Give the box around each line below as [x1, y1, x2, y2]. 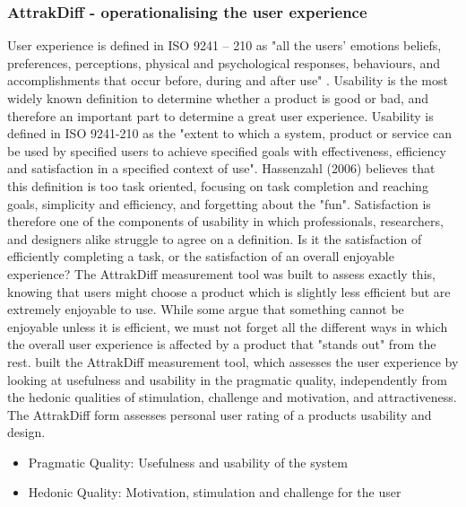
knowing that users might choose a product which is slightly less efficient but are [7, 282, 451, 301]
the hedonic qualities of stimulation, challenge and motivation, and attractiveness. [7, 388, 457, 406]
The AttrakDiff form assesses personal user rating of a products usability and [7, 405, 432, 424]
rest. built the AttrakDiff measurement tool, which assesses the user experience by [7, 352, 459, 371]
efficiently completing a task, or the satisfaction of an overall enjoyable [7, 247, 394, 266]
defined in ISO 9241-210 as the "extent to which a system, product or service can [7, 124, 453, 143]
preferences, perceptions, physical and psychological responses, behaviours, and [7, 53, 441, 72]
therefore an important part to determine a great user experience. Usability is [7, 106, 434, 125]
